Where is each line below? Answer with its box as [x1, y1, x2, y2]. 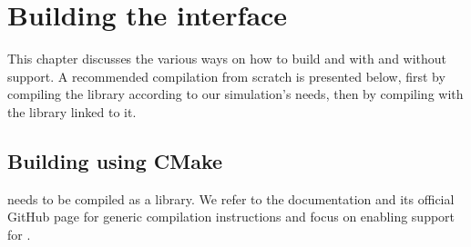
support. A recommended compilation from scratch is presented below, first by [7, 66, 445, 85]
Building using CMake [7, 146, 223, 174]
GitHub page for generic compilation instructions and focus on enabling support [7, 207, 456, 226]
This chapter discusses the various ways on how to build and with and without [7, 49, 447, 68]
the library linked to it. [7, 102, 137, 121]
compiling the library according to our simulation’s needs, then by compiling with [7, 84, 464, 104]
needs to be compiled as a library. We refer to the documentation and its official [7, 189, 455, 208]
